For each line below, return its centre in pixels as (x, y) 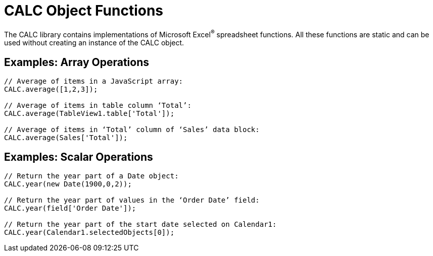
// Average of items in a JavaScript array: (94, 81)
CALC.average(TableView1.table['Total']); (89, 114)
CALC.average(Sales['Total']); (66, 138)
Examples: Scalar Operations (79, 157)
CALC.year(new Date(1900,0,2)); (68, 184)
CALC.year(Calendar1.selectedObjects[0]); (89, 233)
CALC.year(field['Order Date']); (70, 208)
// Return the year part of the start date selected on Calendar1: (140, 225)
